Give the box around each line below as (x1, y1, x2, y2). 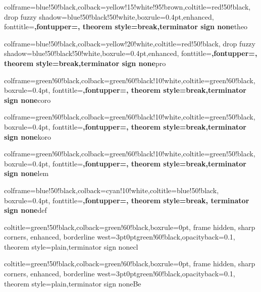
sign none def (4, 205, 47, 215)
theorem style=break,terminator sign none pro (4, 57, 166, 68)
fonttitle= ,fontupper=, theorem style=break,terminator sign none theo (4, 21, 248, 32)
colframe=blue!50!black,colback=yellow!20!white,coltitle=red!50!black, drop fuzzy (4, 38, 255, 48)
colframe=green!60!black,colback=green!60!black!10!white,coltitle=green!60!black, (4, 75, 255, 85)
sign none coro (4, 94, 51, 105)
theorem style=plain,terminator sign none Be (4, 278, 141, 288)
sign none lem (4, 168, 49, 179)
